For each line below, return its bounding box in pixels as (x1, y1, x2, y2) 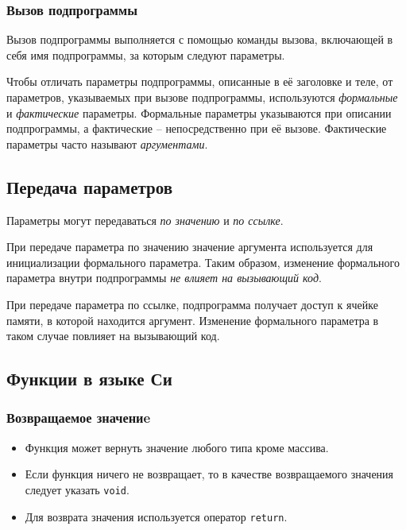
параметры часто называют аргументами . (6, 135, 208, 152)
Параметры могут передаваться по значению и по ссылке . (6, 211, 284, 228)
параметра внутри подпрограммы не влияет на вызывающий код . (6, 269, 322, 286)
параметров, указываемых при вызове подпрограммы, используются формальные (6, 89, 398, 105)
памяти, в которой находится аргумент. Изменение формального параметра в (6, 311, 379, 328)
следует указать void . (25, 481, 130, 497)
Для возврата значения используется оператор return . (25, 508, 288, 524)
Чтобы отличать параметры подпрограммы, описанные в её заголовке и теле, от (6, 73, 393, 90)
